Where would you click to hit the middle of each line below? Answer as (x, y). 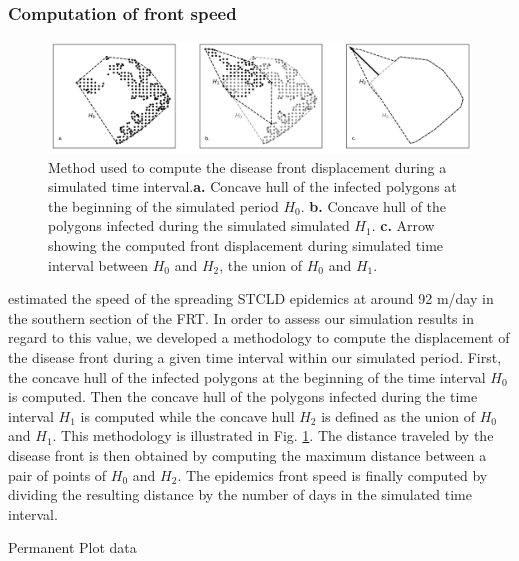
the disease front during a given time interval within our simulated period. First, (255, 356)
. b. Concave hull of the (373, 205)
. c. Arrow (403, 225)
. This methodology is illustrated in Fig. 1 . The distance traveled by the (273, 435)
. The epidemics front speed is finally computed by (332, 474)
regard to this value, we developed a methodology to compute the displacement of (259, 337)
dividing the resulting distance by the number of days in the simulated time (240, 494)
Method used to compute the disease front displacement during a (247, 166)
